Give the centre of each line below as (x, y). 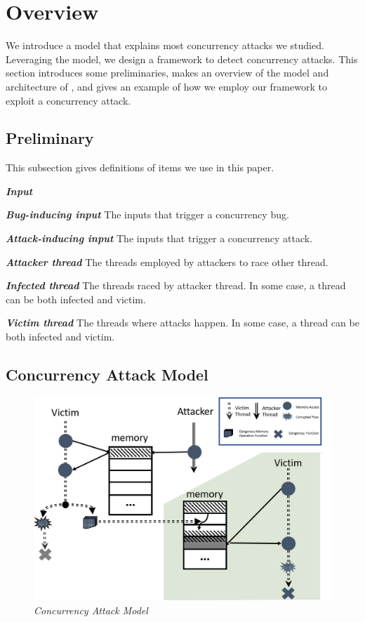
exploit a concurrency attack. (68, 100)
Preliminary (50, 138)
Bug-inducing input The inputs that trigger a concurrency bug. (147, 214)
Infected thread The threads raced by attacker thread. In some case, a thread (176, 285)
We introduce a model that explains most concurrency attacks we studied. (165, 45)
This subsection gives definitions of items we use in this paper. (140, 167)
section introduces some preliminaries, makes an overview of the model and (167, 73)
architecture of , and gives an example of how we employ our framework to (166, 86)
